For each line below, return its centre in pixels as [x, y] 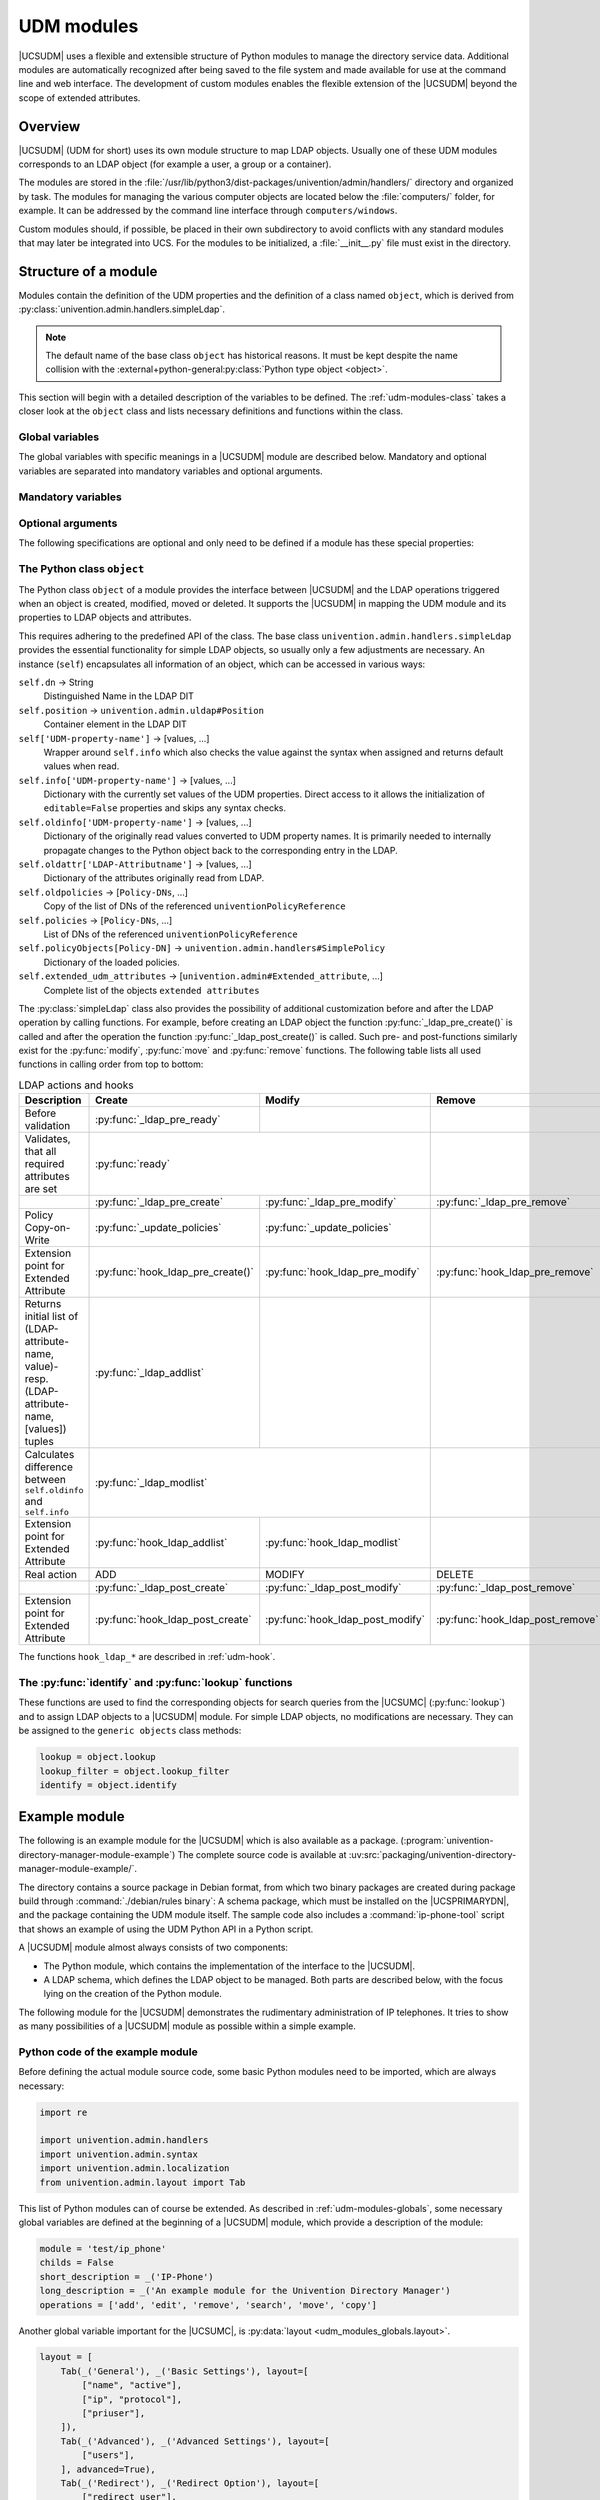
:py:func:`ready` [132, 1164]
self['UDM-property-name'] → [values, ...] [114, 738]
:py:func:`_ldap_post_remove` [506, 1588]
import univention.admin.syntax [119, 2154]
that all [40, 1152]
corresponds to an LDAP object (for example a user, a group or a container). [175, 164]
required [44, 1164]
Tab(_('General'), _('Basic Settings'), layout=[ [184, 2371]
